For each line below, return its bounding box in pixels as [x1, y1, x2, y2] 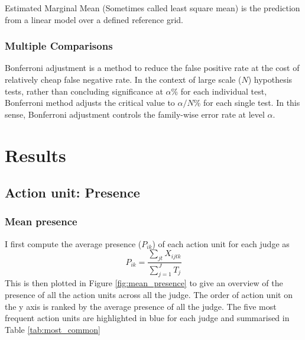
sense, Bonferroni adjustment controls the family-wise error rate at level [5, 108, 265, 120]
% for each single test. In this [193, 96, 300, 109]
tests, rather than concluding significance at [5, 85, 163, 97]
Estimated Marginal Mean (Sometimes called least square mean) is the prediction [5, 2, 300, 14]
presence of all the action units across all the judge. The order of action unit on [5, 288, 293, 300]
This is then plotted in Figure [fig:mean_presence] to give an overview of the [5, 277, 283, 289]
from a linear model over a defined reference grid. [5, 13, 184, 25]
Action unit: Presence [5, 183, 140, 202]
